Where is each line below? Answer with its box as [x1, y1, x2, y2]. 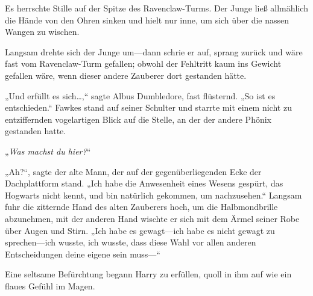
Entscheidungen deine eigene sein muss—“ [5, 247, 160, 260]
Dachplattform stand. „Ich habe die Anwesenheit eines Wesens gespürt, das [5, 177, 283, 190]
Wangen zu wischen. [5, 25, 80, 38]
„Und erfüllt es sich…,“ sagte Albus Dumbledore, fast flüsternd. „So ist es [5, 89, 276, 102]
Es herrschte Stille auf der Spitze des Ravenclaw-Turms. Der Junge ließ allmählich [5, 2, 308, 14]
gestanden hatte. [5, 125, 66, 137]
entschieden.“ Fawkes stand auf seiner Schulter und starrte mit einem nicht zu [5, 101, 292, 114]
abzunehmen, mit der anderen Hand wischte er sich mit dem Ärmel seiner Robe [5, 212, 300, 224]
